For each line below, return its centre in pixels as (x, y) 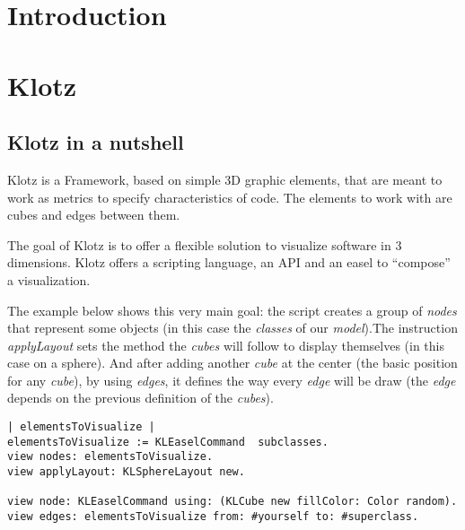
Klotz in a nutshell (96, 142)
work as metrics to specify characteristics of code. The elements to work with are (230, 197)
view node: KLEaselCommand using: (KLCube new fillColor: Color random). (232, 502)
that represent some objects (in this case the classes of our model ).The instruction (232, 328)
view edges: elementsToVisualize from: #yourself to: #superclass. (213, 517)
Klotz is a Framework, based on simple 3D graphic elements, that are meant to (225, 179)
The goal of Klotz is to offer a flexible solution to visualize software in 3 (205, 244)
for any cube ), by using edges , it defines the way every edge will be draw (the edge (232, 380)
